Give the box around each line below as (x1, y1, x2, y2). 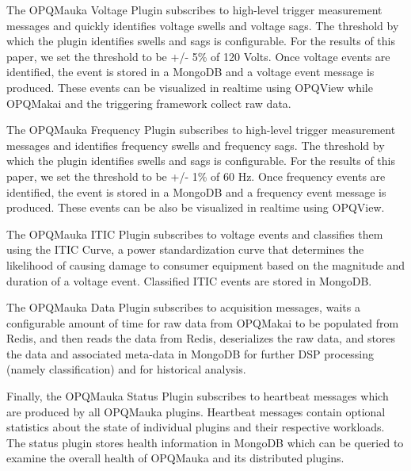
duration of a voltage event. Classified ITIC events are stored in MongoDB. (6, 272, 372, 289)
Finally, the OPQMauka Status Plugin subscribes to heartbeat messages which (6, 388, 389, 404)
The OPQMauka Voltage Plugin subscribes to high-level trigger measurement (6, 2, 382, 17)
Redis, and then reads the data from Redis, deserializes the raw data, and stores (6, 330, 396, 347)
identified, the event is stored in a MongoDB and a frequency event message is (6, 183, 386, 200)
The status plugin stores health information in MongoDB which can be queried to (6, 434, 404, 450)
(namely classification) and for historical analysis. (6, 361, 246, 377)
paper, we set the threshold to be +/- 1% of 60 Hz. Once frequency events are (6, 167, 386, 184)
